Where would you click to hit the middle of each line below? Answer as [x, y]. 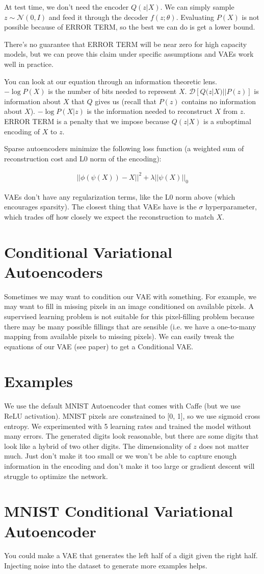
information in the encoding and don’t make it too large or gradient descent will [129, 465]
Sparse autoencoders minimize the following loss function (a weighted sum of [124, 148]
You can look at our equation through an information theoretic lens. [111, 81]
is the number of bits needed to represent [112, 91]
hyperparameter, [231, 207]
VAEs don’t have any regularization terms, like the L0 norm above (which [120, 196]
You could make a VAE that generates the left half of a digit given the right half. [131, 555]
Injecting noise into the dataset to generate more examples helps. [106, 566]
